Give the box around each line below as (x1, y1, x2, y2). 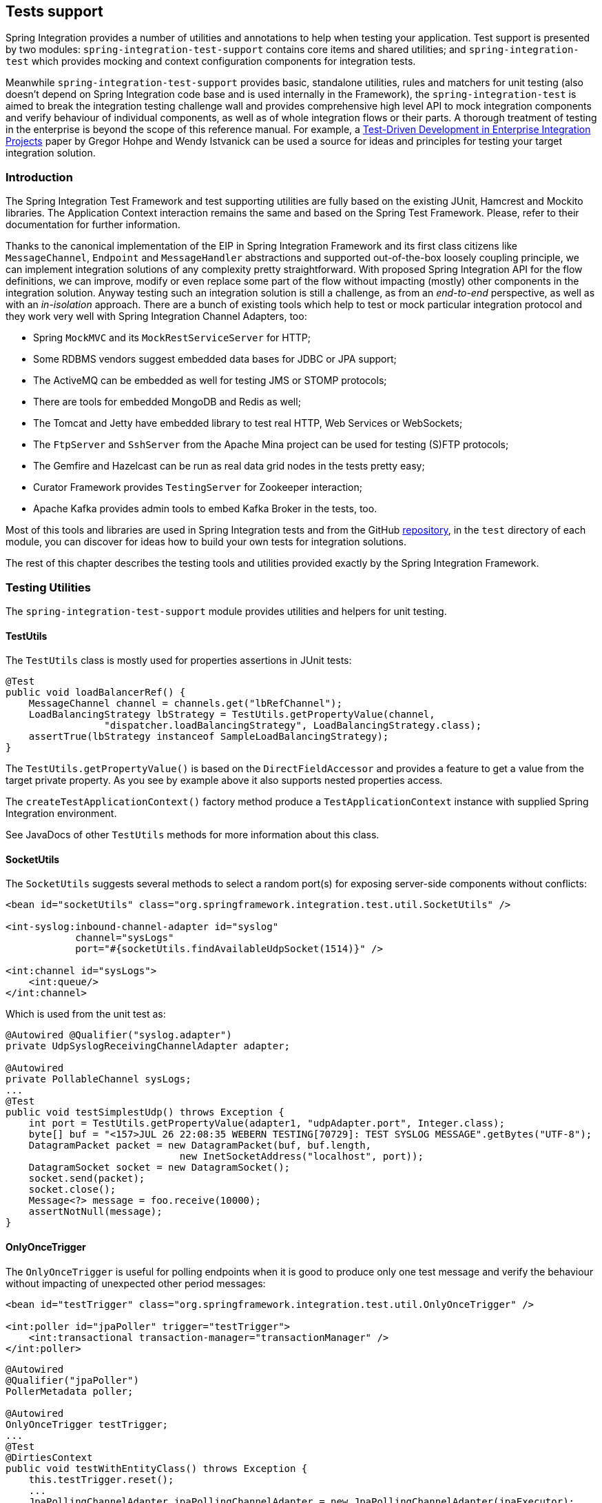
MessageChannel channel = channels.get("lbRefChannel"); (28, 698, 342, 709)
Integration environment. (6, 807, 117, 820)
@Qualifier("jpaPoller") (6, 1374, 139, 1386)
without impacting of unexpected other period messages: (6, 1277, 266, 1289)
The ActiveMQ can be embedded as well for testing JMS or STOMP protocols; (33, 374, 387, 387)
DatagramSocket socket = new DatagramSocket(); (28, 1162, 291, 1173)
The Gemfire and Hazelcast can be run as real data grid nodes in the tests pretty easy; (33, 460, 425, 472)
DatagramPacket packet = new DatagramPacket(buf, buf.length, (28, 1140, 372, 1151)
